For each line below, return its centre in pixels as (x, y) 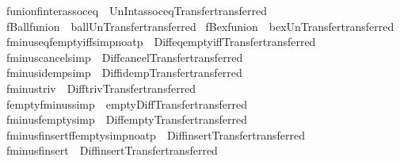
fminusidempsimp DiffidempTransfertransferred (124, 73)
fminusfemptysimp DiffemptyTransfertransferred (127, 119)
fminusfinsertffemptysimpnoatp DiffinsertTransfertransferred (156, 134)
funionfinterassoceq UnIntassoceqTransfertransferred (136, 10)
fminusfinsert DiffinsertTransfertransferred (112, 150)
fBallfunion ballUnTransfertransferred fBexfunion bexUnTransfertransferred (200, 26)
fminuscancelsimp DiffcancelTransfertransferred (124, 57)
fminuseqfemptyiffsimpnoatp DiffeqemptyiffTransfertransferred (161, 42)
